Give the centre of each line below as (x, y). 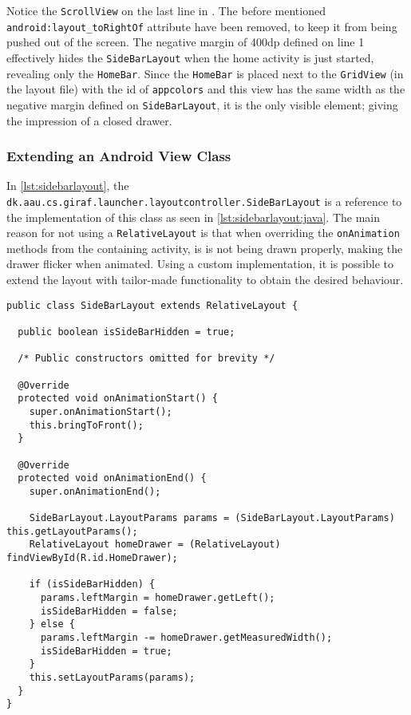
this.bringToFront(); (86, 425)
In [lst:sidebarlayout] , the (68, 186)
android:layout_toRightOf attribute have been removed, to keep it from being (202, 26)
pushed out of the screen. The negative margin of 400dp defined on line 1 (186, 42)
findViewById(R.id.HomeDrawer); (92, 558)
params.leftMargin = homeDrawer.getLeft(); (158, 598)
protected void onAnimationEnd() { (112, 478)
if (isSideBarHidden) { (92, 585)
